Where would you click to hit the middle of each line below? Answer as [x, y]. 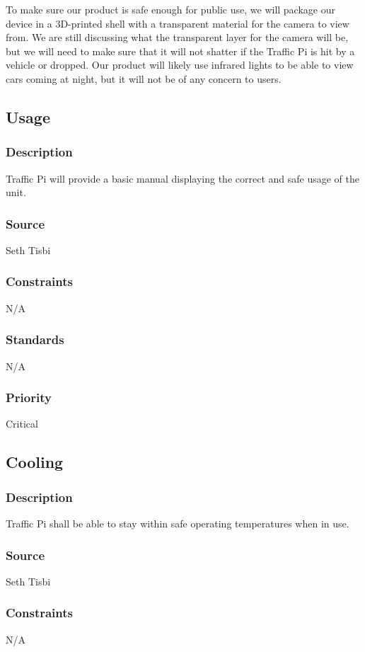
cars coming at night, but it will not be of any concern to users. [144, 78]
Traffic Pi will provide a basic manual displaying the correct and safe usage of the [182, 178]
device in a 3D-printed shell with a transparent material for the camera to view [178, 23]
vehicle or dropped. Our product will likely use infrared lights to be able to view [180, 65]
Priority [29, 398]
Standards [35, 339]
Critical [22, 424]
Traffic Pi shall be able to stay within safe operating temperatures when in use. [178, 523]
